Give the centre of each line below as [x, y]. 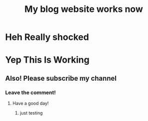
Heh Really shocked [47, 37]
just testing [31, 113]
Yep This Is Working [47, 60]
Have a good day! [30, 104]
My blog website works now [84, 9]
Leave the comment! [31, 92]
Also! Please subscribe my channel [61, 78]
